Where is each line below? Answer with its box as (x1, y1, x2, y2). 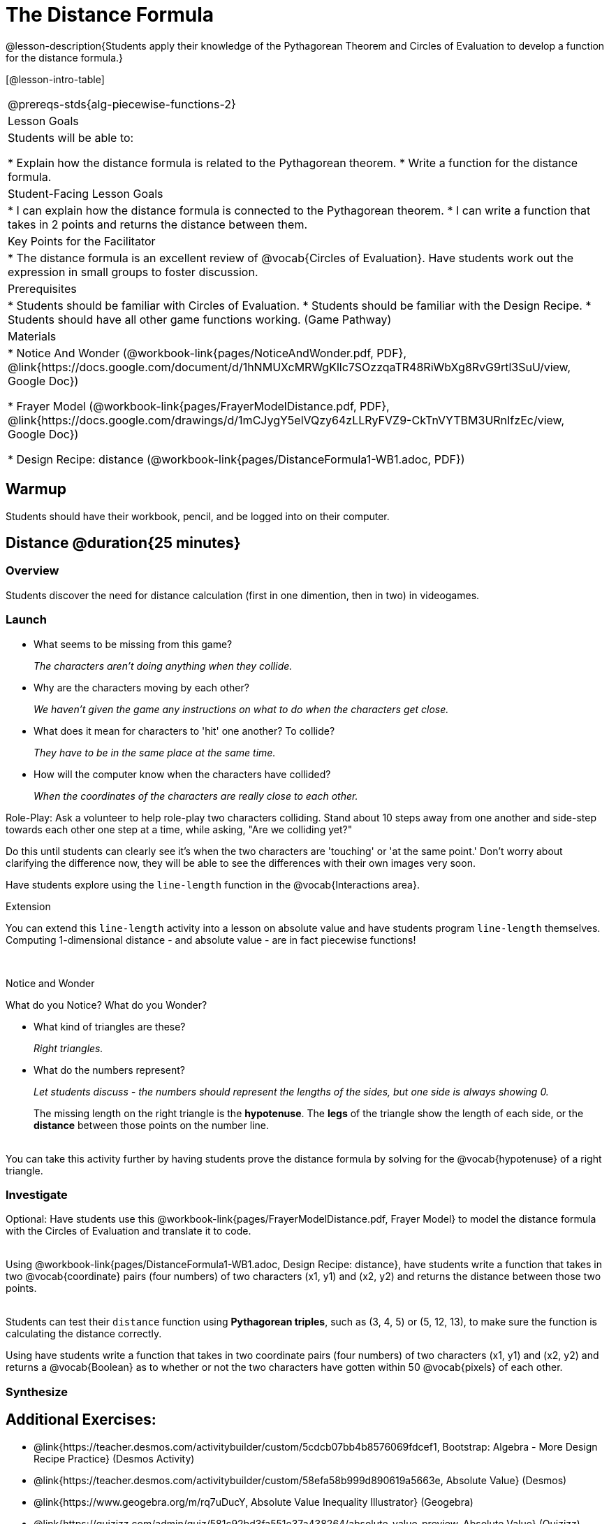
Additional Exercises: (6, 1411, 156, 1429)
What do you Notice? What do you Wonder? (6, 998, 207, 1011)
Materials (8, 329, 57, 343)
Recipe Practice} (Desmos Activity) (34, 1452, 195, 1465)
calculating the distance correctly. (6, 1328, 162, 1340)
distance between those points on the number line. (34, 1119, 269, 1131)
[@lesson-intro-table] (6, 73, 105, 85)
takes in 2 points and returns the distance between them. (8, 217, 308, 231)
